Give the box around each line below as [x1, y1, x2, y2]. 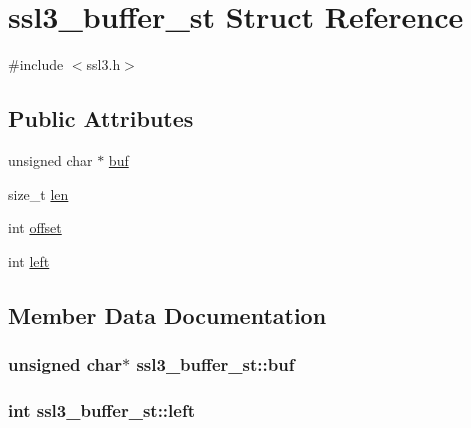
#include [8, 54, 64, 75]
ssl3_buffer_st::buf [136, 352, 295, 376]
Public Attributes [8, 103, 194, 134]
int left [8, 250, 50, 271]
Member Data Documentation [8, 299, 327, 330]
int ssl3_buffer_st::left [8, 397, 195, 422]
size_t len [8, 183, 69, 204]
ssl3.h [86, 54, 121, 75]
